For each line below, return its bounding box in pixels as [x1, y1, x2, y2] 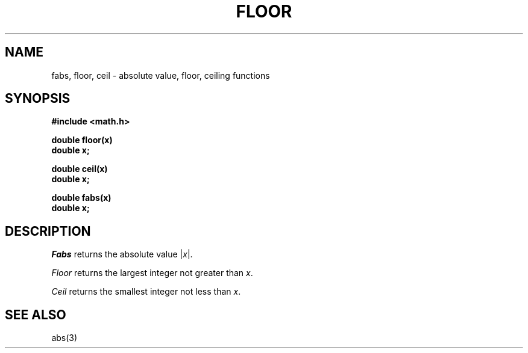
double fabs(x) [51, 192, 112, 203]
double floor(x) [51, 135, 113, 146]
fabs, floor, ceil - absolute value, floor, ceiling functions [51, 70, 270, 81]
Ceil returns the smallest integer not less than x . [51, 286, 241, 297]
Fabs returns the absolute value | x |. [51, 249, 193, 260]
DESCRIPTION [5, 223, 91, 239]
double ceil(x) [51, 164, 108, 174]
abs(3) [51, 333, 78, 343]
